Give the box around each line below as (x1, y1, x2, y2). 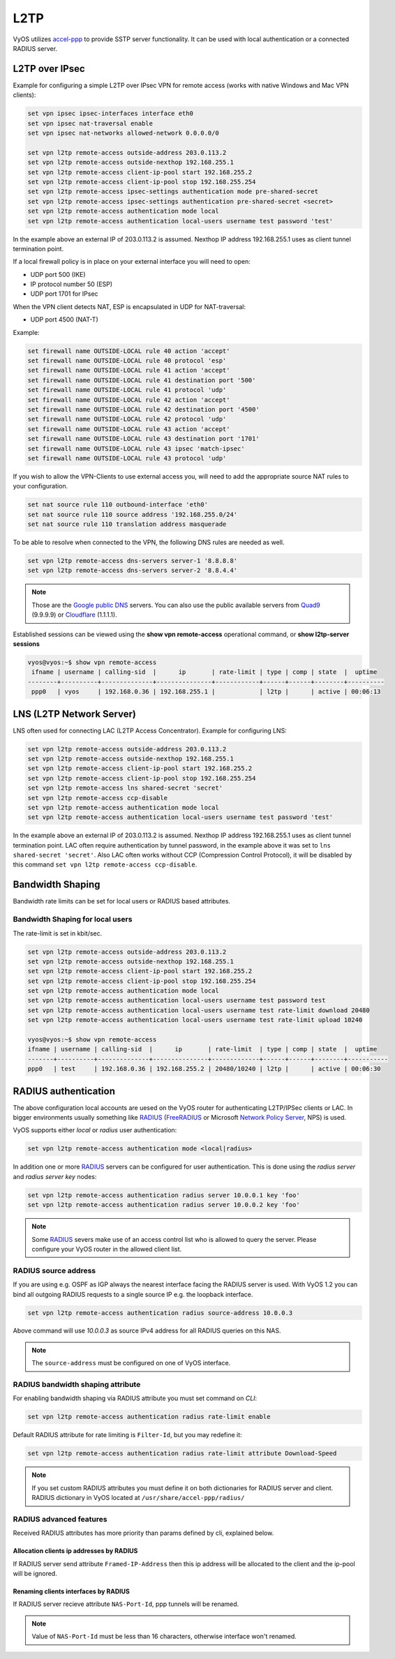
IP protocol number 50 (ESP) (30, 280, 113, 289)
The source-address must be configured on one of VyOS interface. (31, 1359, 231, 1367)
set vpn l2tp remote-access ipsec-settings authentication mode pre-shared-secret (27, 188, 319, 195)
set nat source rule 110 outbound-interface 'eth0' (27, 501, 209, 509)
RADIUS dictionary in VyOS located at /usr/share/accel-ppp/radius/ (31, 1494, 245, 1502)
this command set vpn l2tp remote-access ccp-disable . (13, 860, 197, 869)
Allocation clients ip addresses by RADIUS (13, 1547, 138, 1555)
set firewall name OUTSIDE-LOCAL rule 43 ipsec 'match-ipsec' (27, 444, 245, 453)
